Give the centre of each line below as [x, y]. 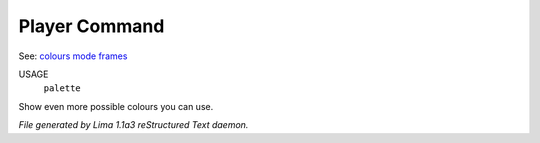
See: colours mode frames [73, 56]
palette [62, 88]
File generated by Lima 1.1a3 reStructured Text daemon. [133, 125]
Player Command [91, 26]
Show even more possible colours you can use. [116, 106]
